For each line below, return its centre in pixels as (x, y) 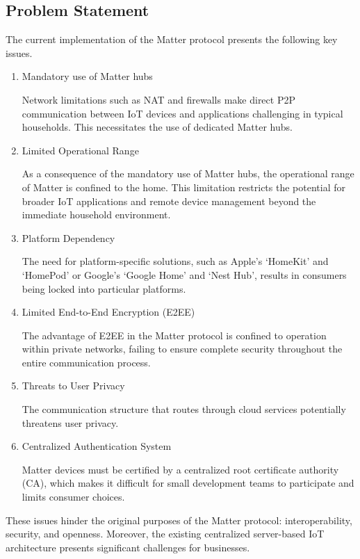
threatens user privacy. (70, 422)
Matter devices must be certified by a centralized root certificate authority (180, 469)
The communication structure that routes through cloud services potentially (184, 409)
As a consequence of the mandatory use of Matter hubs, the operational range (188, 173)
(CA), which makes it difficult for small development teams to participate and (188, 483)
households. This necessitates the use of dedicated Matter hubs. (157, 127)
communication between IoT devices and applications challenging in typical (182, 113)
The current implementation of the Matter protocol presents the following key (172, 39)
